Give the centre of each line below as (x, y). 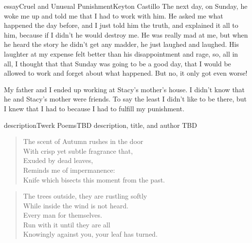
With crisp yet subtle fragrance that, (78, 151)
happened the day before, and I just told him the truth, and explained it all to (121, 25)
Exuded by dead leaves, (58, 160)
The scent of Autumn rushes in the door (83, 141)
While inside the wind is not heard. (76, 205)
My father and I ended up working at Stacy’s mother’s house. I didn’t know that (125, 89)
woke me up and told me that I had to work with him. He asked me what (114, 15)
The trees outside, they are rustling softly (85, 196)
